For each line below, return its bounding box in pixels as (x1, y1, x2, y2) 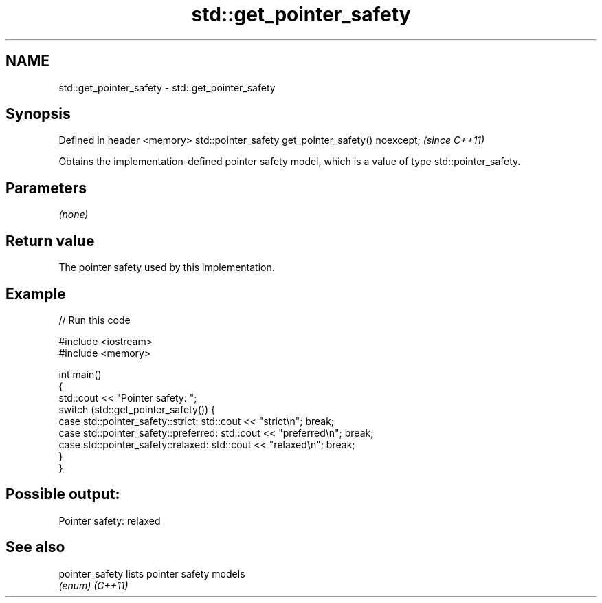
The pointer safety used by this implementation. (58, 261, 275, 274)
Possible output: (5, 485, 120, 503)
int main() (58, 368, 102, 380)
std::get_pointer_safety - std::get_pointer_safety (58, 81, 276, 94)
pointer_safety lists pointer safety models (58, 567, 245, 580)
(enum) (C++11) (58, 579, 129, 591)
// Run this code (58, 314, 131, 326)
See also (5, 538, 65, 556)
